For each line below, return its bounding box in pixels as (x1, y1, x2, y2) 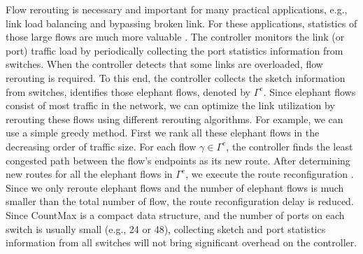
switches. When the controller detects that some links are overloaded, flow (6, 57, 323, 71)
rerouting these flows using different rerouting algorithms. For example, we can (6, 111, 343, 126)
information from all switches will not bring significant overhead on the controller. (6, 235, 357, 250)
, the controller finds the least (226, 139, 353, 153)
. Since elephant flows (263, 84, 356, 99)
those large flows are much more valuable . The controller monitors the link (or (6, 29, 345, 44)
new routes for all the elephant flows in (6, 167, 173, 181)
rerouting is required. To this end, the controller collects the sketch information (6, 70, 346, 85)
